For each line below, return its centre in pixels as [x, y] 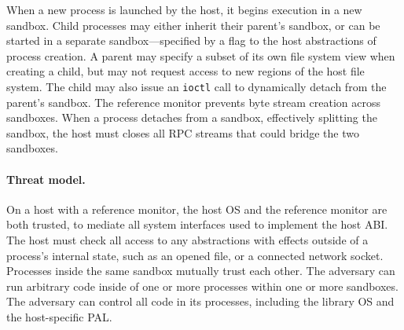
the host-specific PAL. [59, 316]
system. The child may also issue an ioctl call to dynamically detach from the [196, 86]
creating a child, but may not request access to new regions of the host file [185, 71]
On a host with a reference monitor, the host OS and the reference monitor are [197, 209]
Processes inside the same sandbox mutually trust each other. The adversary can [201, 271]
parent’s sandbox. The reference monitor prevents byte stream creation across [193, 102]
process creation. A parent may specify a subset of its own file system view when [201, 55]
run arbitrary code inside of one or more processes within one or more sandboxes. [202, 286]
